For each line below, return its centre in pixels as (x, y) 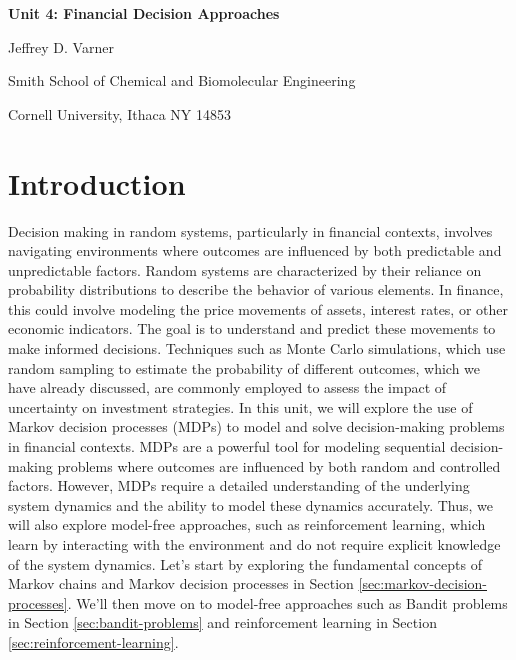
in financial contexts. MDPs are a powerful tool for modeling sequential (227, 446)
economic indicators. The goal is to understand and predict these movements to (252, 328)
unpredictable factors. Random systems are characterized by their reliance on (245, 269)
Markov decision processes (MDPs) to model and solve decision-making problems (256, 426)
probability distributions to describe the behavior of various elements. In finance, (256, 289)
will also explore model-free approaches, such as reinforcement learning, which (247, 524)
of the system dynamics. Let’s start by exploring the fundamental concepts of (245, 563)
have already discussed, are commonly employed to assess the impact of (227, 387)
